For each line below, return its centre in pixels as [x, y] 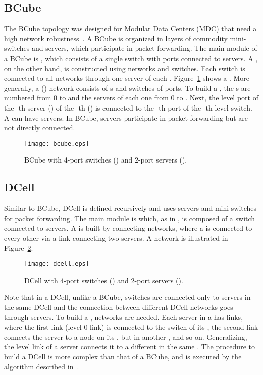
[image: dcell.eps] [57, 264]
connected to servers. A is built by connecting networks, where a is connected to [128, 228]
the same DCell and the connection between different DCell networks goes [119, 307]
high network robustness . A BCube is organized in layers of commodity [116, 38]
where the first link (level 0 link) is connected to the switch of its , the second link [131, 327]
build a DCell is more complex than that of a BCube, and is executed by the [123, 356]
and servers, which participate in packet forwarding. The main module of [144, 48]
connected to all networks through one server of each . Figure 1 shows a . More [127, 78]
